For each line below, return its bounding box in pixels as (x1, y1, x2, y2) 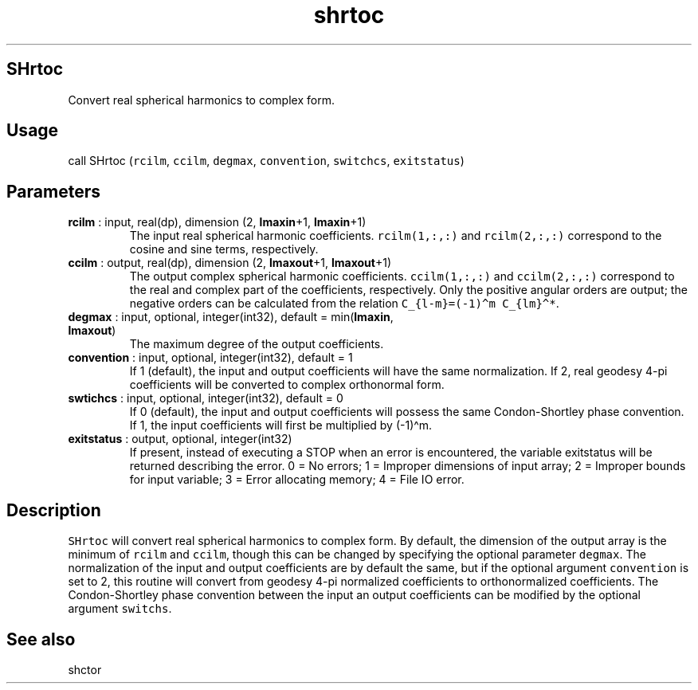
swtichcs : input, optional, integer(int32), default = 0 (68, 391, 343, 406)
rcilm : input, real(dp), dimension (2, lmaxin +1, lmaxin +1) (68, 215, 367, 229)
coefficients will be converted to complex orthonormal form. (129, 378, 445, 392)
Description (6, 500, 101, 520)
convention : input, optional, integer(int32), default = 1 (68, 351, 353, 365)
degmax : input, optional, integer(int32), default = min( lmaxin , (68, 310, 394, 324)
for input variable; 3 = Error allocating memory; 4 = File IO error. (129, 472, 465, 487)
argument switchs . (68, 602, 172, 616)
